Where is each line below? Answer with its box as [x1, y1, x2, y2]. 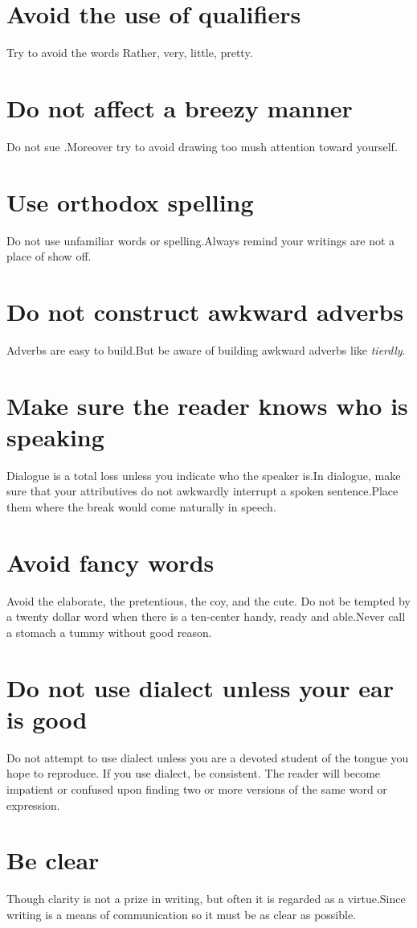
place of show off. [6, 248, 92, 265]
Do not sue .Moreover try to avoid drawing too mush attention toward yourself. [6, 138, 398, 154]
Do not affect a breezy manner [6, 91, 353, 124]
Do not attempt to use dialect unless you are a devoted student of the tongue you [6, 749, 409, 766]
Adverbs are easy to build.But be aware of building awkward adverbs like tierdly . [6, 341, 406, 358]
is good [6, 702, 88, 735]
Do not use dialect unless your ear [6, 671, 394, 704]
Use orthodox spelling [6, 185, 254, 218]
